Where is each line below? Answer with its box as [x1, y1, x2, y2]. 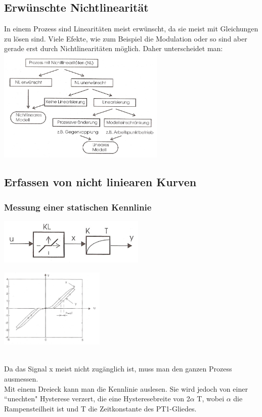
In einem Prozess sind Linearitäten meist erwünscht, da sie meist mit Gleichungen [4, 23, 258, 34]
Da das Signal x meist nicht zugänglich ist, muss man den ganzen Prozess [4, 363, 232, 374]
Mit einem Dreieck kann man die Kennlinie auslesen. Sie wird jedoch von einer [4, 383, 248, 394]
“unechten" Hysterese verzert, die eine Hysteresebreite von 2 [4, 393, 190, 404]
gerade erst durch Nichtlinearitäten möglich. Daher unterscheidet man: [4, 43, 223, 54]
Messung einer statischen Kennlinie [4, 200, 152, 213]
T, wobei [197, 393, 225, 404]
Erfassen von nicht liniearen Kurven [4, 174, 197, 190]
